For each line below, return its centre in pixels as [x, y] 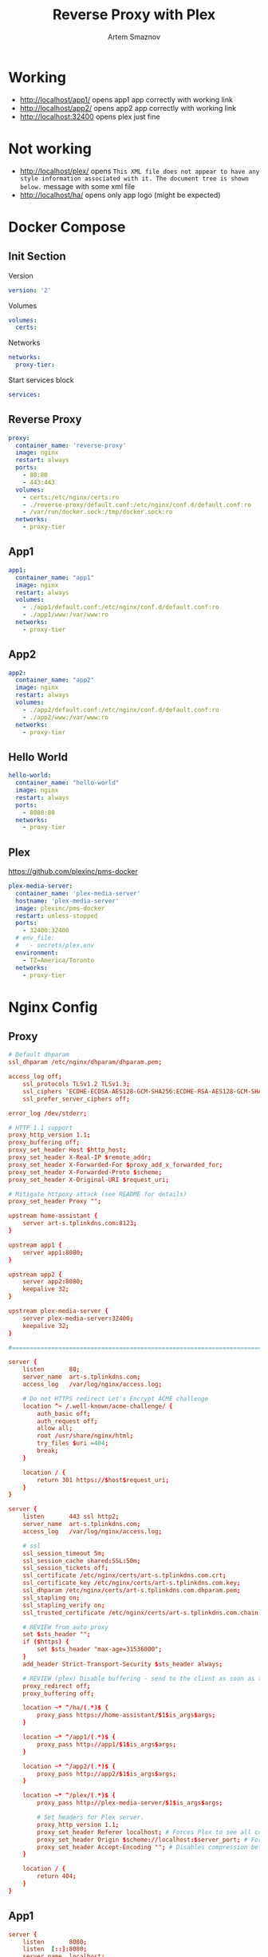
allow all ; [55, 1429]
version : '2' [30, 290]
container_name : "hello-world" [67, 783]
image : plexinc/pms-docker [60, 908]
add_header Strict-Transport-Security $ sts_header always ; [123, 1664]
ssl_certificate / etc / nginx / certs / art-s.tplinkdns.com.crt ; [124, 1575]
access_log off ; [35, 1077]
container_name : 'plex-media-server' [78, 893]
